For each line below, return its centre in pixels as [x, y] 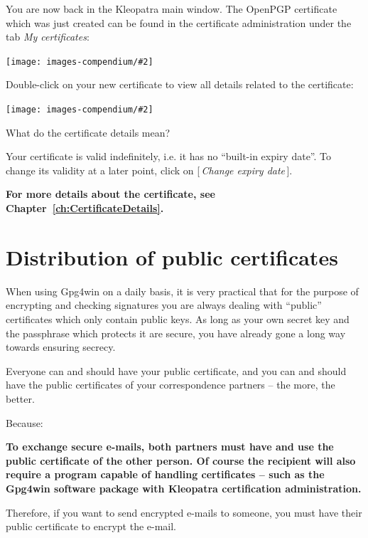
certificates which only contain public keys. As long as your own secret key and [178, 318]
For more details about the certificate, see [110, 194]
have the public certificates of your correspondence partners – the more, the [171, 385]
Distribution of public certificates [172, 257]
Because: [25, 422]
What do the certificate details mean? [88, 132]
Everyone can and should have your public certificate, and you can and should [176, 370]
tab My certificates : [48, 37]
